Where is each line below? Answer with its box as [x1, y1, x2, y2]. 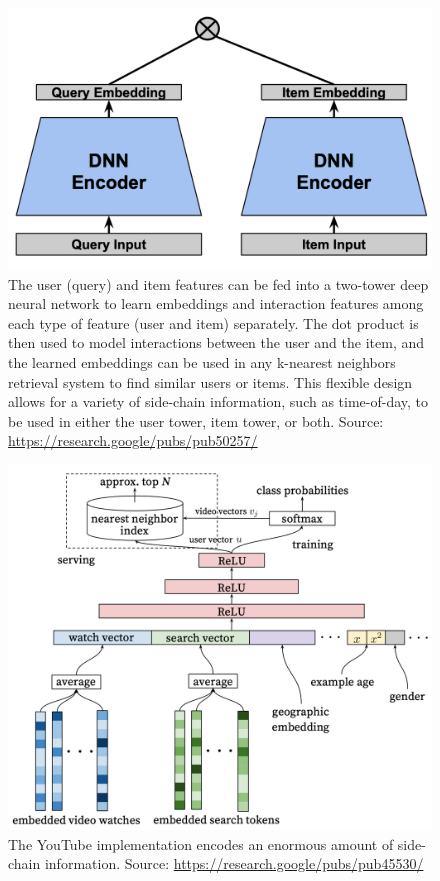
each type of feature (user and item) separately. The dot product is [8, 312, 419, 333]
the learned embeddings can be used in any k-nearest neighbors [8, 352, 396, 373]
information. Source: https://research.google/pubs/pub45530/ [44, 853, 424, 874]
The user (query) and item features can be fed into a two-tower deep [8, 273, 429, 294]
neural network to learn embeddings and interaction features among [8, 293, 424, 314]
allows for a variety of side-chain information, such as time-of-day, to [8, 391, 429, 412]
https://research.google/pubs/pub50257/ [8, 430, 258, 451]
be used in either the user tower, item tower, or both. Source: [8, 410, 384, 431]
